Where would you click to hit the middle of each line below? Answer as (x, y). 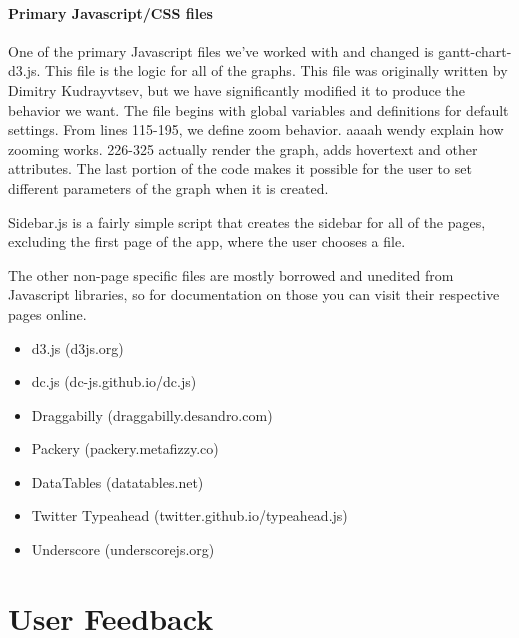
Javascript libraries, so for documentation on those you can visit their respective (254, 294)
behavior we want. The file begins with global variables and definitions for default (258, 109)
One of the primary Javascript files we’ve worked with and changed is (221, 50)
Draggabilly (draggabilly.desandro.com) (152, 414)
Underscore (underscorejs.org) (123, 549)
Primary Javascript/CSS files (110, 12)
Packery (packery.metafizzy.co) (125, 448)
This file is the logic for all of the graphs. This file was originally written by (276, 70)
